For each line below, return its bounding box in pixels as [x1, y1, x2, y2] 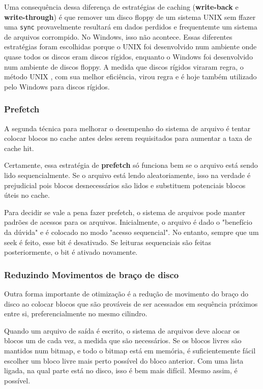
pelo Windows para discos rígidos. [4, 81, 110, 92]
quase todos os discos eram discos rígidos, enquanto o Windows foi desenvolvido [4, 51, 253, 62]
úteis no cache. [4, 190, 50, 200]
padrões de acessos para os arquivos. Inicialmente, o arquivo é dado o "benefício [4, 217, 252, 227]
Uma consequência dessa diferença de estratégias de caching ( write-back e [4, 2, 239, 12]
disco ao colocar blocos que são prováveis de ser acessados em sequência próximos [4, 298, 258, 309]
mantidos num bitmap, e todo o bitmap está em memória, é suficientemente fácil [4, 345, 256, 355]
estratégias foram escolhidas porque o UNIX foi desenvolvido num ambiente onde [4, 41, 257, 52]
